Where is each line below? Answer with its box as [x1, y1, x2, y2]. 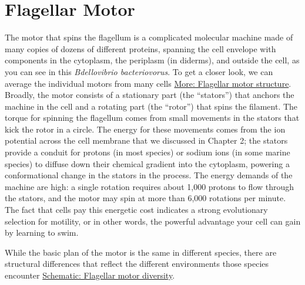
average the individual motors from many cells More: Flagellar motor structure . [5, 77, 291, 89]
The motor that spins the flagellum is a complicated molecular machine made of [5, 31, 293, 43]
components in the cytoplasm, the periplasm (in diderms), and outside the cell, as [5, 54, 300, 66]
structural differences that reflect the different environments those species [5, 257, 269, 270]
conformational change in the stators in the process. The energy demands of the [5, 169, 293, 181]
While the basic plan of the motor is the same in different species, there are [5, 246, 277, 258]
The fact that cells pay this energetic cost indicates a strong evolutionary [5, 203, 268, 216]
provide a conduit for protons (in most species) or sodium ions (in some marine [5, 146, 290, 158]
